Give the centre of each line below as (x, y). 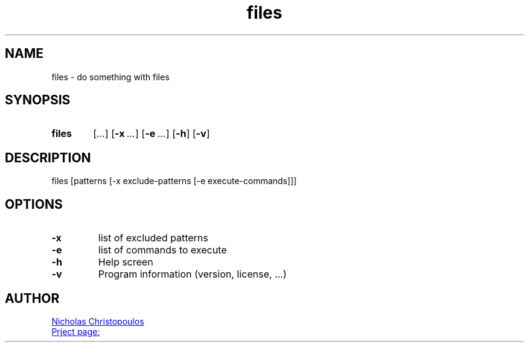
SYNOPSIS (38, 100)
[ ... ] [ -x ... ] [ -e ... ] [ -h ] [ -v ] (152, 134)
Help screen (126, 262)
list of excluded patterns (153, 238)
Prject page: (76, 331)
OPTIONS (34, 204)
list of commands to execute (162, 250)
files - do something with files (111, 77)
